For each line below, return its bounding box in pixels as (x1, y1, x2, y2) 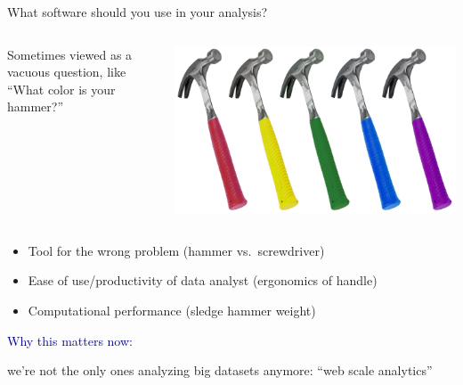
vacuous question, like (7, 62, 126, 81)
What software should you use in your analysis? (7, 3, 268, 20)
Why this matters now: (7, 331, 133, 349)
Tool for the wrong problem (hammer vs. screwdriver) (28, 241, 325, 259)
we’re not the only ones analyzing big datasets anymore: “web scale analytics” (7, 361, 433, 380)
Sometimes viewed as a (7, 45, 133, 63)
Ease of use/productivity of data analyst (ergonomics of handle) (28, 271, 378, 290)
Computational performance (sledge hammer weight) (28, 301, 316, 320)
